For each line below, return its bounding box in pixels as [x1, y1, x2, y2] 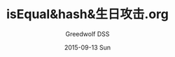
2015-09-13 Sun [64, 43, 111, 51]
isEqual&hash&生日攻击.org [6, 6, 169, 22]
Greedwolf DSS [65, 29, 110, 38]
